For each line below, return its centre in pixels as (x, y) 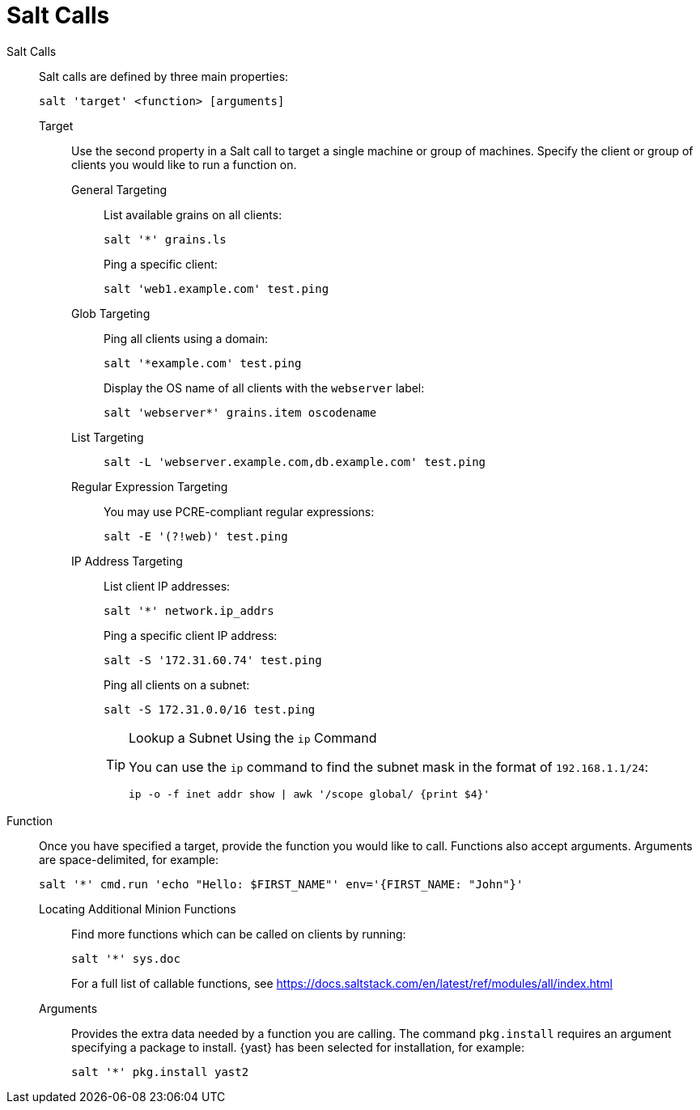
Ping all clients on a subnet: (177, 684)
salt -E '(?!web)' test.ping (196, 536)
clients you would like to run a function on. (184, 164)
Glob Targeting (111, 313)
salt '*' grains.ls (165, 239)
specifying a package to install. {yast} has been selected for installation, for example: (298, 1047)
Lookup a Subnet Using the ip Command (253, 737)
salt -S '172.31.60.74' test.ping (213, 660)
